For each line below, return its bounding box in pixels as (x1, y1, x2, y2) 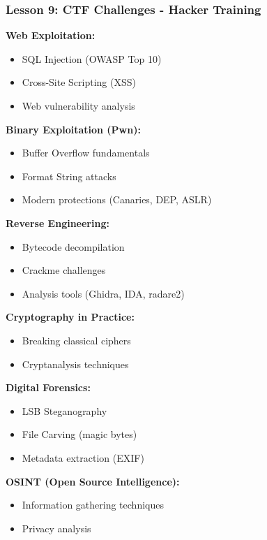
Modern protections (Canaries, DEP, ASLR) (22, 192, 212, 207)
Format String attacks (22, 168, 116, 183)
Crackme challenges (22, 263, 106, 277)
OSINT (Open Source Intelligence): (6, 474, 180, 488)
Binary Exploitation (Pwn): (6, 122, 141, 136)
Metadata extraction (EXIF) (22, 450, 144, 465)
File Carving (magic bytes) (22, 427, 137, 442)
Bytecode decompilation (22, 239, 125, 254)
